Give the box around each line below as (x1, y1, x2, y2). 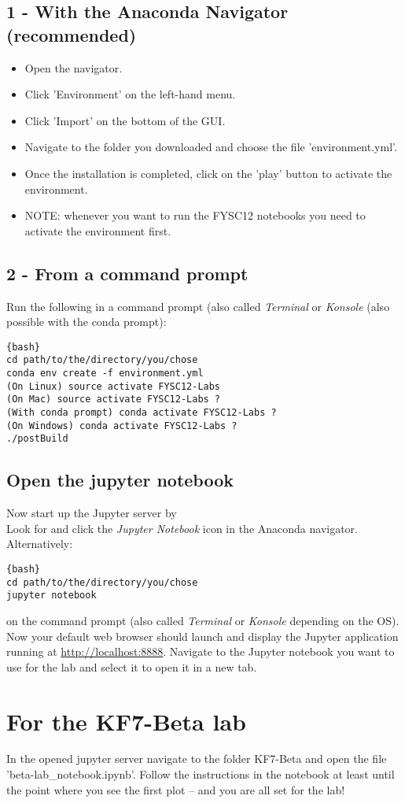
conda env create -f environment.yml (6, 368, 204, 379)
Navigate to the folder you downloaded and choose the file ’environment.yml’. (24, 139, 397, 155)
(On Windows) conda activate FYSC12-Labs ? (6, 420, 237, 431)
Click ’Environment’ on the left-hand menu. (24, 86, 236, 102)
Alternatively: (6, 535, 73, 552)
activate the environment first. (24, 222, 171, 239)
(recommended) (6, 22, 137, 46)
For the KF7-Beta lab (6, 705, 246, 737)
